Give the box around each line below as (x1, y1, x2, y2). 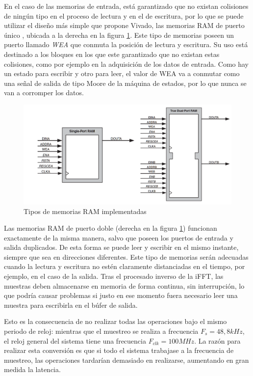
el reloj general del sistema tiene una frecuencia (4, 335, 146, 346)
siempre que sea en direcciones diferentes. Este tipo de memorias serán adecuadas (4, 251, 249, 262)
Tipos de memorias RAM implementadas (24, 206, 147, 216)
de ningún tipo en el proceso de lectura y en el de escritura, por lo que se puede (4, 10, 244, 21)
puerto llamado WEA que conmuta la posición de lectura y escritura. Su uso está (4, 39, 248, 50)
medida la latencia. (4, 364, 61, 375)
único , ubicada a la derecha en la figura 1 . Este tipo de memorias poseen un (4, 29, 234, 40)
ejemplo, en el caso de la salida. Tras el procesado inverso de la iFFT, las (4, 271, 224, 281)
